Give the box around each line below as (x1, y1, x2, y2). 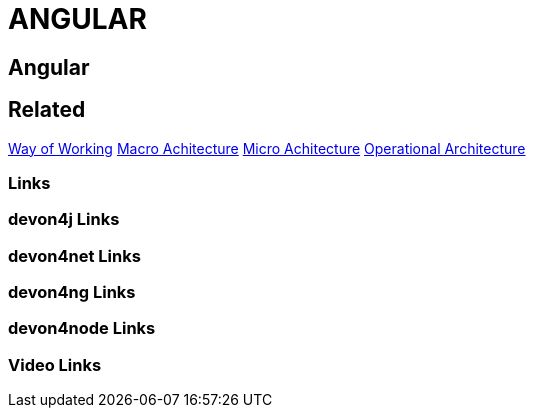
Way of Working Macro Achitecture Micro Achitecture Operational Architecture (8, 139, 526, 157)
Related (8, 97, 86, 123)
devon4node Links (8, 318, 156, 339)
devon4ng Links (8, 282, 136, 303)
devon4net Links (8, 245, 141, 266)
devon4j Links (8, 209, 120, 230)
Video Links (8, 354, 102, 375)
